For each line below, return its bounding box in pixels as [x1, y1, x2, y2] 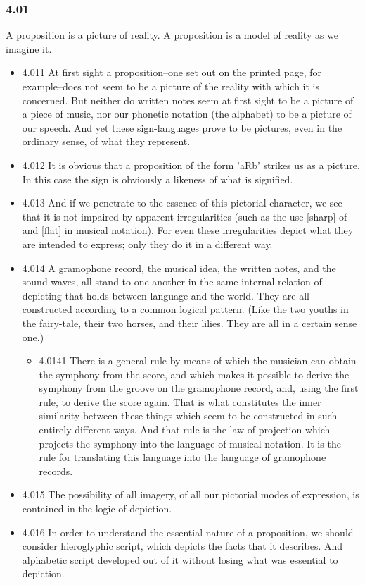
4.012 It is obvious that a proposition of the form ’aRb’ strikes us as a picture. [22, 157, 360, 172]
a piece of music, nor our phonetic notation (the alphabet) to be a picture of [22, 106, 352, 121]
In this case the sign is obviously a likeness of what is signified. [22, 171, 293, 186]
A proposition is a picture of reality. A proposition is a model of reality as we [6, 27, 339, 42]
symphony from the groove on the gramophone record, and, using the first [39, 381, 359, 395]
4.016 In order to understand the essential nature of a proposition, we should [22, 524, 354, 539]
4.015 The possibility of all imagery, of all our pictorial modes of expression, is [22, 487, 359, 502]
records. [39, 463, 73, 478]
